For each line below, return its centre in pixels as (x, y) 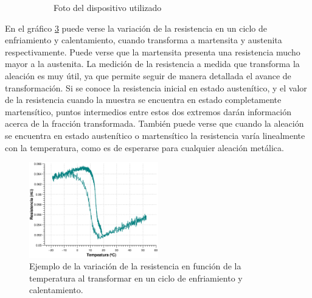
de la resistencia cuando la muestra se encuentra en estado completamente (143, 100)
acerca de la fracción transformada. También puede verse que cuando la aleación (154, 123)
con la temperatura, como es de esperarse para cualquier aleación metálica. (144, 147)
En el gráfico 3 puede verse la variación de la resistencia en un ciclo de (136, 28)
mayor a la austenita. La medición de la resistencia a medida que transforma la (152, 64)
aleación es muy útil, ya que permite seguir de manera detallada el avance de (148, 75)
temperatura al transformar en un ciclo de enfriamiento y (136, 278)
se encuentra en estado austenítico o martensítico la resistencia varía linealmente (155, 135)
